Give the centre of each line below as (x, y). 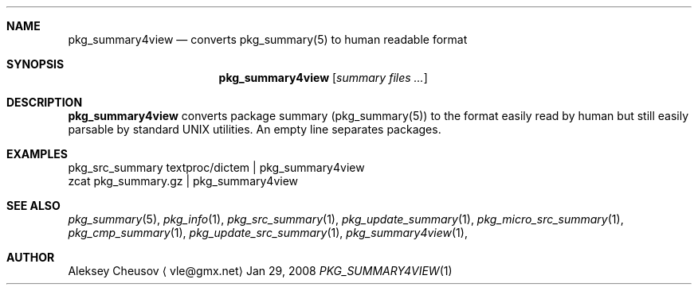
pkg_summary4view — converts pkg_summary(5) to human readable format (268, 39)
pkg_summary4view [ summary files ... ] (323, 78)
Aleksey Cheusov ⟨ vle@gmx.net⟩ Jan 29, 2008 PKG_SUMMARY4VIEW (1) (260, 271)
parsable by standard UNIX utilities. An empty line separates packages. (255, 129)
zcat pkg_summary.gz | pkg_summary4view (183, 181)
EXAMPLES (37, 154)
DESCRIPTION (45, 102)
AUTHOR (31, 257)
